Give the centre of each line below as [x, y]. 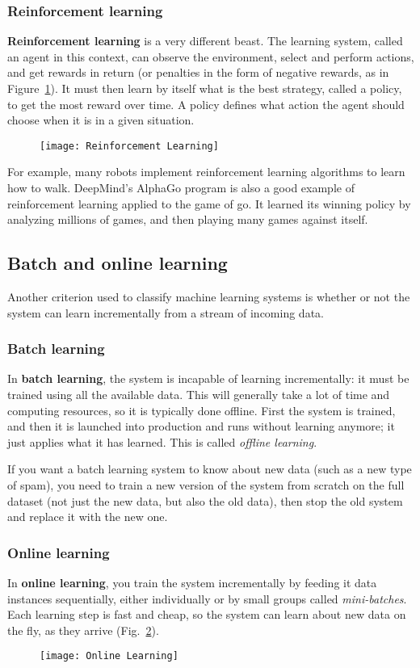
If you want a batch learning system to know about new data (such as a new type [210, 469]
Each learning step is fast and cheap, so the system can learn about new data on [207, 614]
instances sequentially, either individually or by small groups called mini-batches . [207, 598]
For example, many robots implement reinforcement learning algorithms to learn [206, 172]
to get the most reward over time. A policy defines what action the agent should [206, 104]
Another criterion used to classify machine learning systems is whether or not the [209, 297]
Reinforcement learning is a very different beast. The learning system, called [205, 41]
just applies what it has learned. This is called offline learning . [162, 441]
